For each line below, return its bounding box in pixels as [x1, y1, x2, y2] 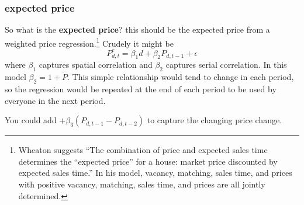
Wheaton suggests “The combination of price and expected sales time [18, 144, 268, 156]
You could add [5, 114, 57, 126]
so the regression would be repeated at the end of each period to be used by [5, 82, 277, 95]
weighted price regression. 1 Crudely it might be [5, 35, 174, 49]
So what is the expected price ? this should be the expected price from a [5, 23, 270, 36]
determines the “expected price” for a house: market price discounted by [18, 155, 278, 167]
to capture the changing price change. [147, 114, 282, 126]
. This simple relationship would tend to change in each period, [67, 71, 294, 83]
